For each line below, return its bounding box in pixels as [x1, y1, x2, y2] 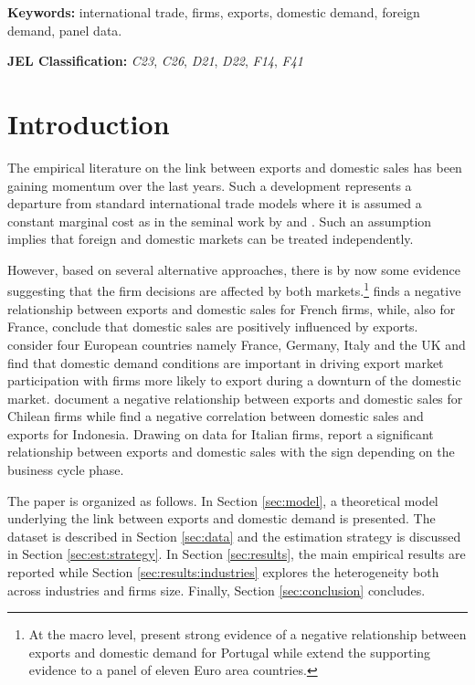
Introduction [7, 104, 170, 142]
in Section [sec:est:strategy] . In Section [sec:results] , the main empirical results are [7, 544, 466, 564]
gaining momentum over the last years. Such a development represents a [7, 175, 412, 195]
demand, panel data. [7, 20, 122, 39]
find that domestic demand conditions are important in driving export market [7, 353, 444, 372]
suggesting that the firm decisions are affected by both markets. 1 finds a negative [7, 279, 461, 300]
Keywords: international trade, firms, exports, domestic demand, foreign [7, 3, 420, 21]
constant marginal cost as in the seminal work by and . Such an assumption [7, 211, 432, 230]
